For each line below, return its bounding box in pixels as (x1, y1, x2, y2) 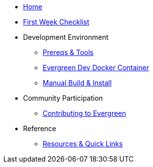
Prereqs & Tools (43, 48, 94, 56)
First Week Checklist (23, 18, 89, 26)
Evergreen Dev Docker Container (43, 63, 149, 72)
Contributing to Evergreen (43, 109, 127, 117)
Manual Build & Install (43, 79, 112, 87)
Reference (23, 124, 56, 133)
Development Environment (23, 33, 109, 41)
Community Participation (23, 94, 103, 102)
